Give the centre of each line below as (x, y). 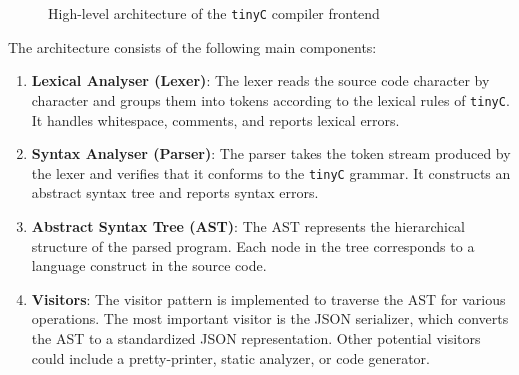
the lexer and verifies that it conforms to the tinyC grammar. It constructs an (271, 172)
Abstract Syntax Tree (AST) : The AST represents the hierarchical (248, 225)
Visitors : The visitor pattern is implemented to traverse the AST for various (268, 298)
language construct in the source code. (149, 265)
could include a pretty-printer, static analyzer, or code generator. (230, 357)
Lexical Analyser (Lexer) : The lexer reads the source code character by (260, 80)
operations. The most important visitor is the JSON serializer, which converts (270, 318)
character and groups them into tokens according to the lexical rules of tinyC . (270, 99)
